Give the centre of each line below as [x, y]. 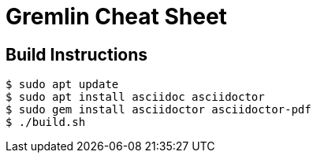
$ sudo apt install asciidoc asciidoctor [135, 97]
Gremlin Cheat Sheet [116, 17]
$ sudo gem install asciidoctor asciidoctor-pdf [158, 110]
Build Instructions [77, 54]
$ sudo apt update [62, 85]
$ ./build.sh [46, 122]
